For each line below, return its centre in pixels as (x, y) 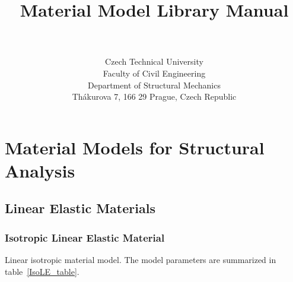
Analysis (40, 170)
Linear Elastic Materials (80, 208)
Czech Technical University (154, 61)
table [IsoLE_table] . (42, 271)
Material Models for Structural (135, 147)
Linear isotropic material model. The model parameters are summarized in (141, 260)
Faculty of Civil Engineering (154, 73)
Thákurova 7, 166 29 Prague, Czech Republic (154, 96)
